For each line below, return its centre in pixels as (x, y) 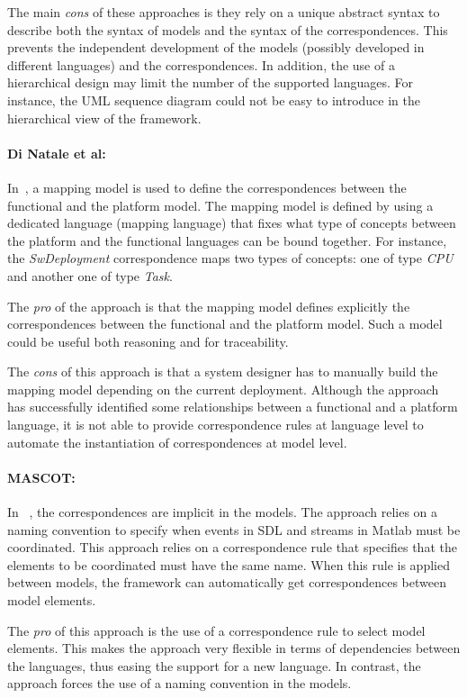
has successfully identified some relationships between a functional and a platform (233, 407)
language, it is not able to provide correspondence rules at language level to (216, 425)
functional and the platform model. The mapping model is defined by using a (220, 205)
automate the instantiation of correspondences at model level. (177, 442)
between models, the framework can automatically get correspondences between (227, 582)
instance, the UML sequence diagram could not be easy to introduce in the (214, 100)
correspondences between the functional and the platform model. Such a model (225, 324)
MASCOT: (41, 477)
